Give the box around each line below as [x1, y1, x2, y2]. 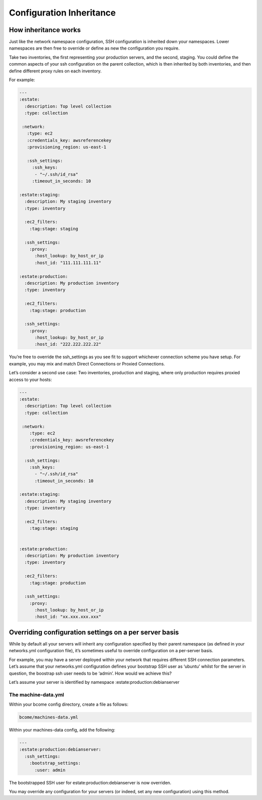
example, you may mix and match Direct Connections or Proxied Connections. [9, 361, 165, 366]
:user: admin [34, 767, 65, 773]
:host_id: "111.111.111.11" [34, 260, 101, 265]
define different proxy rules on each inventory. [9, 68, 102, 74]
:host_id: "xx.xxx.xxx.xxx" [34, 614, 101, 620]
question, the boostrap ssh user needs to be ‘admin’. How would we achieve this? [9, 670, 172, 676]
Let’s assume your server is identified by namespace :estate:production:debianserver [9, 679, 180, 685]
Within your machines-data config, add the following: [9, 727, 115, 733]
